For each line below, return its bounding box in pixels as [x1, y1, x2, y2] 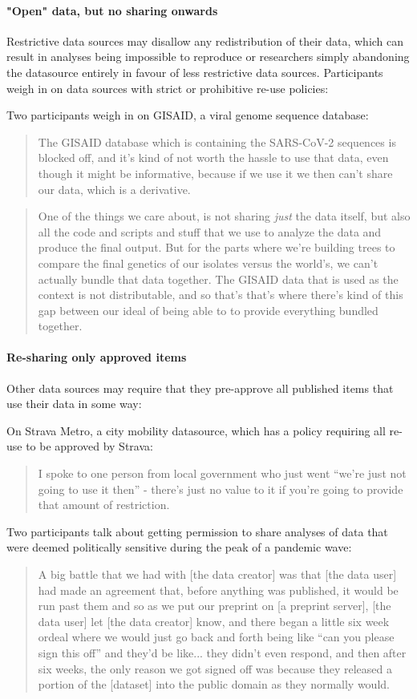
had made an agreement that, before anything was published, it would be [38, 581, 399, 598]
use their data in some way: [6, 395, 142, 412]
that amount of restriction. [38, 496, 170, 513]
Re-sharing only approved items [6, 349, 187, 366]
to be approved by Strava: [26, 438, 153, 455]
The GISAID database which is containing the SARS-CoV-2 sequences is [38, 133, 396, 150]
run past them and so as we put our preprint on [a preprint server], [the [38, 597, 391, 614]
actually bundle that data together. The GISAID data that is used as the [38, 270, 399, 287]
